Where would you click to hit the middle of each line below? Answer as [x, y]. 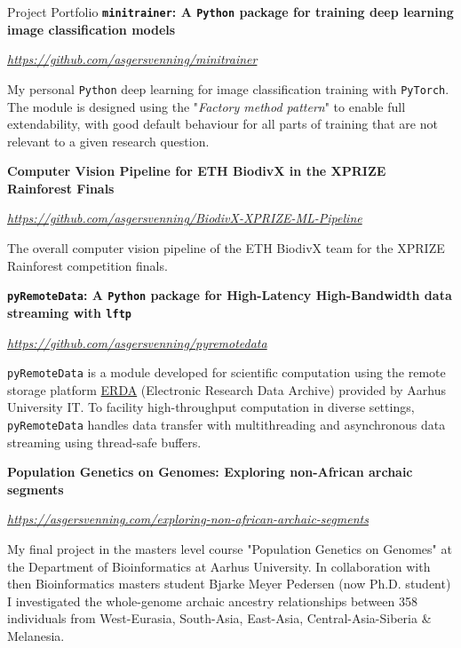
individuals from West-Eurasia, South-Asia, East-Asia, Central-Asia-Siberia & [219, 618]
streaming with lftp [69, 312]
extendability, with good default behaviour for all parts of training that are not [223, 124]
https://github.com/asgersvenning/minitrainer [132, 59]
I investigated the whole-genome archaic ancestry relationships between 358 [212, 601]
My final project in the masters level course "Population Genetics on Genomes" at [230, 549]
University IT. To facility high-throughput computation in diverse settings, [211, 407]
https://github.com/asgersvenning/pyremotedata [137, 342]
